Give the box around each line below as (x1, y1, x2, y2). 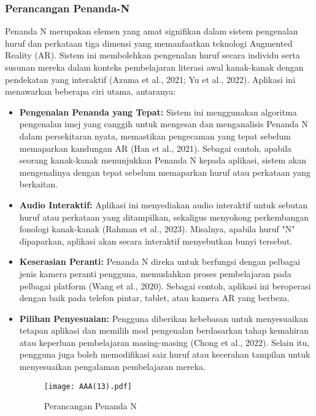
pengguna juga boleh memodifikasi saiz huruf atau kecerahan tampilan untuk (19, 348, 310, 361)
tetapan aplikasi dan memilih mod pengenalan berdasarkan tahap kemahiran (19, 324, 309, 337)
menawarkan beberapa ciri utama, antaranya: (5, 85, 176, 98)
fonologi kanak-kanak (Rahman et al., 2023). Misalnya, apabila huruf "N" (19, 222, 295, 235)
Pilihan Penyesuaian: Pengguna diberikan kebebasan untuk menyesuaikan (19, 312, 308, 324)
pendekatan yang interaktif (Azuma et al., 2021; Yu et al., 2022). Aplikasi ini (5, 73, 296, 85)
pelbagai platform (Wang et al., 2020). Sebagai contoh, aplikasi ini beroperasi (19, 279, 311, 292)
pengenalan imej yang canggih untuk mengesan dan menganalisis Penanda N (19, 117, 309, 130)
